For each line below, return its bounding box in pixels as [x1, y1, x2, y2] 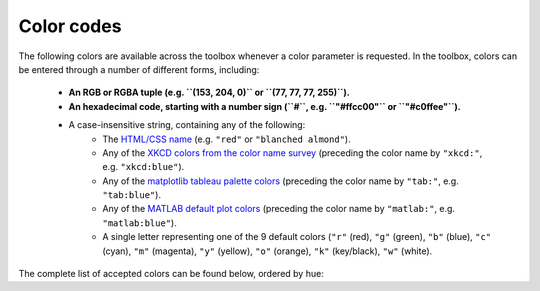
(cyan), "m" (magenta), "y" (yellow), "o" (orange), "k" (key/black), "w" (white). [102, 245, 433, 257]
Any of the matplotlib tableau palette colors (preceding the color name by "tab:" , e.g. [102, 175, 459, 187]
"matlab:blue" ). [102, 216, 177, 229]
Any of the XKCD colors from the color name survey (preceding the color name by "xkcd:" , [102, 146, 483, 159]
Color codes [18, 15, 122, 37]
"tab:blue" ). [102, 189, 162, 201]
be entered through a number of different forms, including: [18, 63, 260, 75]
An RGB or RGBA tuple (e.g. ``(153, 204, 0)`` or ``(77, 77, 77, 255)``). [68, 86, 350, 99]
